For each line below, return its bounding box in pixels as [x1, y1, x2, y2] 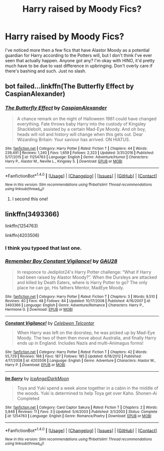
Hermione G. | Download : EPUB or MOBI [5, 307, 73, 312]
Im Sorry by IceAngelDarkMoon [5, 376, 69, 381]
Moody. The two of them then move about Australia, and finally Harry [17, 334, 157, 341]
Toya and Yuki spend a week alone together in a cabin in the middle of [17, 385, 159, 391]
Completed [17, 395, 40, 401]
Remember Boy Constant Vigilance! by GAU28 [5, 258, 118, 265]
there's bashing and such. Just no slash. [5, 68, 86, 74]
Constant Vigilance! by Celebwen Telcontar [5, 320, 94, 326]
